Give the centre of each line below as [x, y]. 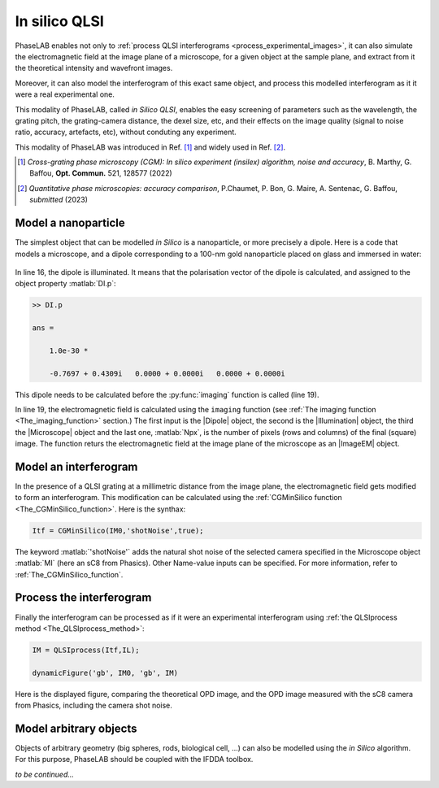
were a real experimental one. [65, 94]
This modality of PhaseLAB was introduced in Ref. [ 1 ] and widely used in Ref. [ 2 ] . [150, 147]
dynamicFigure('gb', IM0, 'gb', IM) [105, 673]
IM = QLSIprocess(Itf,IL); [86, 650]
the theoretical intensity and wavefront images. [94, 68]
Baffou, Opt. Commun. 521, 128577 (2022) [101, 173]
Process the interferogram [83, 598]
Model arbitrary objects [76, 728]
